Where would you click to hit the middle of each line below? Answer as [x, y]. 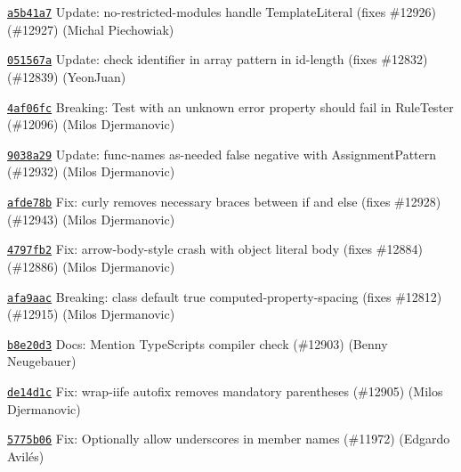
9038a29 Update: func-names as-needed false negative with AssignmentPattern [222, 154]
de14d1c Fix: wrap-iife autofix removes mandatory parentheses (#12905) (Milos [225, 391]
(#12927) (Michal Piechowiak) [91, 29]
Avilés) [26, 456]
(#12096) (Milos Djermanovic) [91, 124]
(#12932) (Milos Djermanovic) [91, 171]
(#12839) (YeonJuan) [67, 76]
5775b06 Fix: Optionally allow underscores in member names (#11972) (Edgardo [229, 439]
